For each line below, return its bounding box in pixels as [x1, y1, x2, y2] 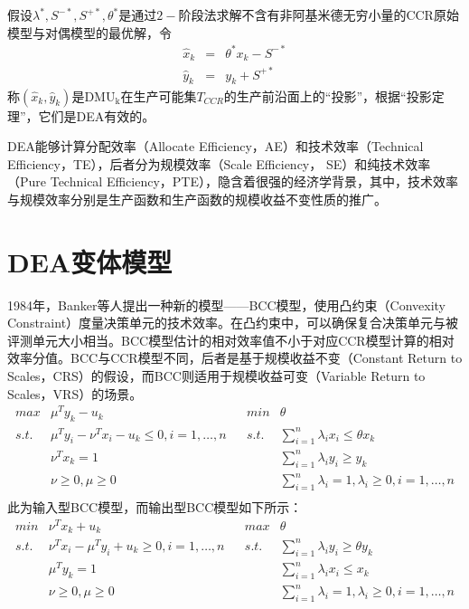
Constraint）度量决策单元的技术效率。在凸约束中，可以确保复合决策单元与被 [7, 313, 459, 332]
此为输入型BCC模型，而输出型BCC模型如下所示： [7, 498, 303, 517]
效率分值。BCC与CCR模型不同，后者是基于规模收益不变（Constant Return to [7, 348, 463, 367]
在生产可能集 [120, 86, 197, 105]
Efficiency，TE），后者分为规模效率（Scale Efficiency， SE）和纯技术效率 [7, 154, 431, 173]
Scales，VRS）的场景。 [7, 384, 143, 403]
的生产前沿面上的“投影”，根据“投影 [223, 86, 432, 105]
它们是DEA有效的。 [38, 106, 155, 125]
